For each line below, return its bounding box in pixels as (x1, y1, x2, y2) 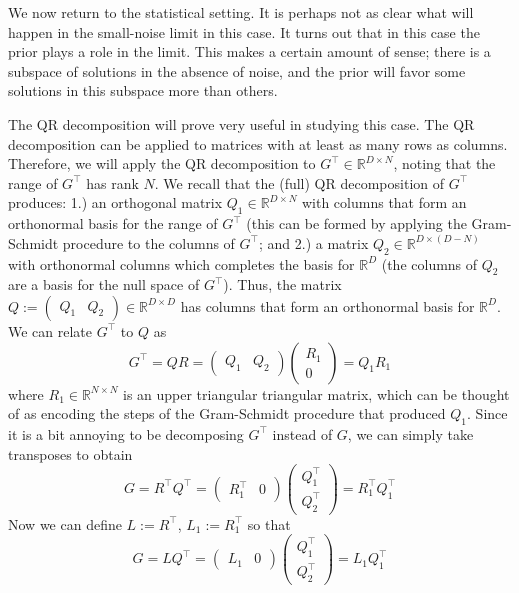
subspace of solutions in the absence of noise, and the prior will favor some (8, 60, 466, 81)
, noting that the (393, 153, 496, 174)
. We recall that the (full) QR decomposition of (154, 172, 445, 193)
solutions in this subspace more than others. (8, 80, 278, 101)
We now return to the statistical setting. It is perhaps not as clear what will (8, 2, 474, 22)
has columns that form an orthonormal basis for (180, 295, 475, 316)
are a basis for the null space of (8, 274, 200, 295)
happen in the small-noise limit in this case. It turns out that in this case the (8, 21, 480, 42)
